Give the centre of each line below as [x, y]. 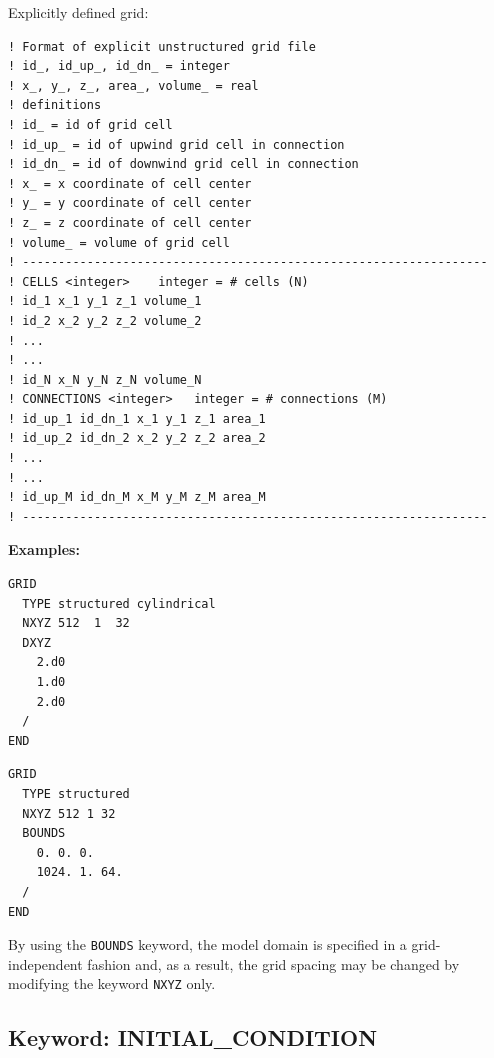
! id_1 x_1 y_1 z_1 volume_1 [105, 301]
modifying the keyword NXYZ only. [112, 983]
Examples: [44, 549]
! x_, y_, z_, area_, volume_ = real [133, 85]
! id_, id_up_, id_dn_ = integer [119, 66]
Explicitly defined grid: [78, 12]
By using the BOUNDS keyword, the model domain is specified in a [207, 944]
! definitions [55, 105]
